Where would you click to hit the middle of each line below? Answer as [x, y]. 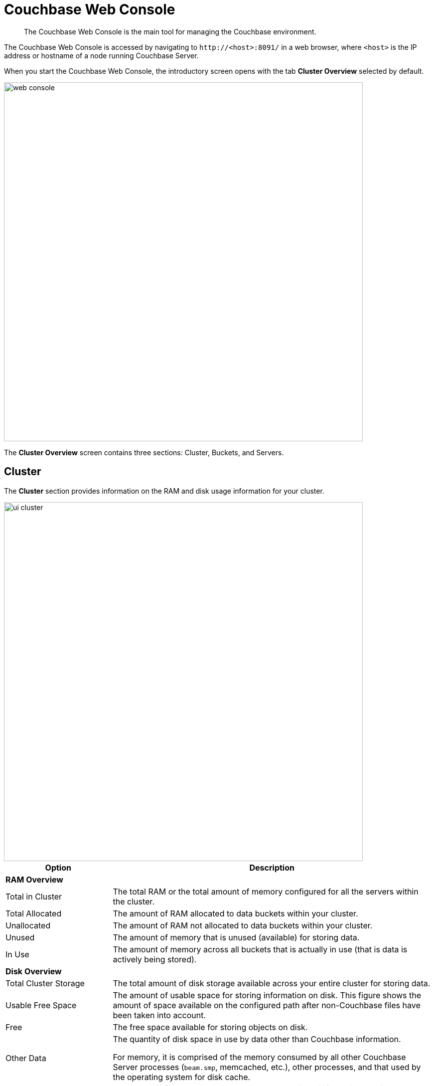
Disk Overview [34, 971]
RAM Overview [34, 879]
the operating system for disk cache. [182, 1077]
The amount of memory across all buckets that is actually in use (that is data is [260, 949]
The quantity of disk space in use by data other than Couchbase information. [257, 1039]
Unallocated [28, 925]
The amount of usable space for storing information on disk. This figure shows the [267, 995]
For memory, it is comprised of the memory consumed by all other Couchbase [259, 1057]
